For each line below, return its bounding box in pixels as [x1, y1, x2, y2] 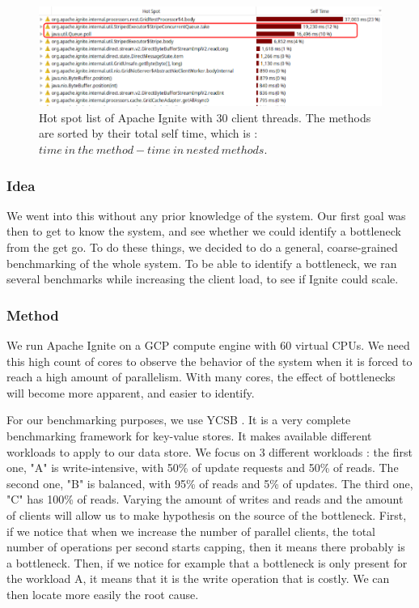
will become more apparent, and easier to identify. [6, 384, 255, 401]
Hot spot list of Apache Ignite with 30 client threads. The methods [39, 108, 371, 125]
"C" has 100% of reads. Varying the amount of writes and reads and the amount [6, 491, 404, 508]
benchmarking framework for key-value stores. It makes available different [6, 427, 372, 444]
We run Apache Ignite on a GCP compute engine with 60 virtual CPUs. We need [6, 336, 410, 353]
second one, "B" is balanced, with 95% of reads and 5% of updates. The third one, [6, 474, 413, 491]
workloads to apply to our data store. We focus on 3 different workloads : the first [6, 443, 413, 460]
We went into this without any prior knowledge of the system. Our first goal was [6, 206, 406, 223]
